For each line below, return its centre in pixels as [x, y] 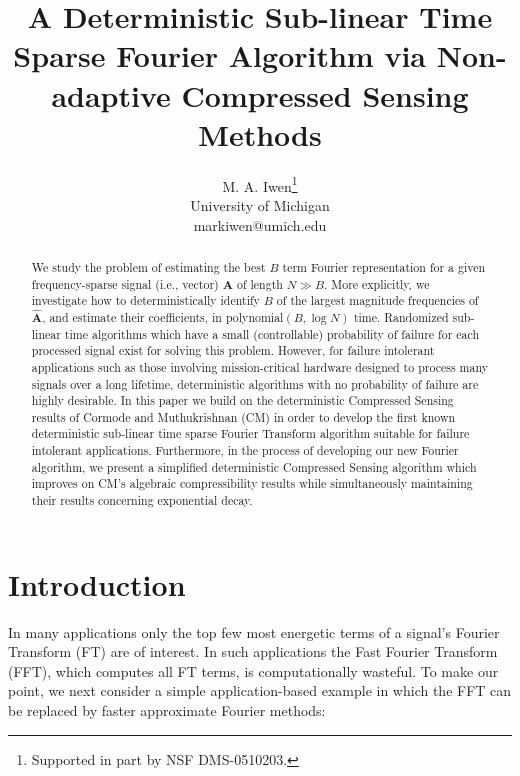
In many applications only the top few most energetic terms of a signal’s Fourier [254, 631]
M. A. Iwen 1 [260, 184]
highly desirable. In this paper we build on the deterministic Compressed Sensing [242, 400]
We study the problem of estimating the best [148, 266]
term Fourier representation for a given [384, 266]
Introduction [97, 583]
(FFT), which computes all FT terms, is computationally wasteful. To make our [253, 670]
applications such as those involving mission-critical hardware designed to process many [259, 366]
